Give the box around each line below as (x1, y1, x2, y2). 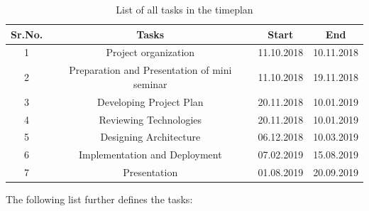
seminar (133, 76, 167, 91)
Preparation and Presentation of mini (69, 63, 232, 77)
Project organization (106, 45, 195, 60)
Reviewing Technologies (99, 112, 202, 126)
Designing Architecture (100, 129, 201, 144)
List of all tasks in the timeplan (116, 2, 253, 16)
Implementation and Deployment (78, 147, 222, 162)
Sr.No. (11, 26, 43, 41)
